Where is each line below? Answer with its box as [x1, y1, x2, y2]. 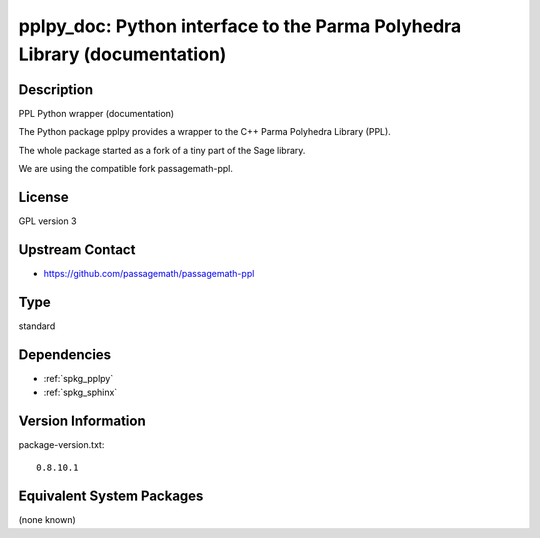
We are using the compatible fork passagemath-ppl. [18, 163, 234, 175]
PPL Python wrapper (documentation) [18, 107, 175, 119]
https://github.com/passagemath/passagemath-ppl [43, 267, 255, 279]
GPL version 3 [18, 215, 77, 227]
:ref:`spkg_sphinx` [43, 386, 118, 399]
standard [18, 320, 56, 332]
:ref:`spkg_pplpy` [43, 372, 114, 384]
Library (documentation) [18, 43, 227, 65]
